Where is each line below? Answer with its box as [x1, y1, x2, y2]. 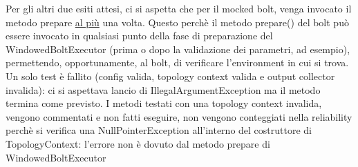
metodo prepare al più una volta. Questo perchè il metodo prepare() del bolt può [6, 14, 349, 29]
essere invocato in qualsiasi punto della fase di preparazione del [6, 28, 273, 43]
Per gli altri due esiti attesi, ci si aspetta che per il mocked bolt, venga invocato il [6, 1, 352, 15]
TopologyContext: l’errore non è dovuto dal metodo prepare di [6, 136, 270, 150]
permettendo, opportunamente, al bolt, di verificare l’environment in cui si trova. [6, 55, 349, 70]
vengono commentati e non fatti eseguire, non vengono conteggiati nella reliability [6, 109, 352, 124]
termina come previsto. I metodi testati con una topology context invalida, [6, 96, 322, 110]
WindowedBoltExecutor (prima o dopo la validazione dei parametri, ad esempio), [6, 41, 350, 56]
